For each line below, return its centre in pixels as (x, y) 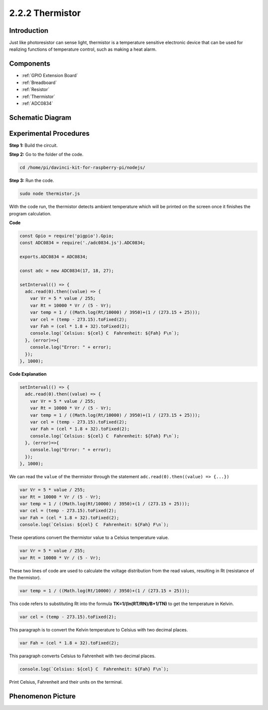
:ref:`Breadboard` (39, 83)
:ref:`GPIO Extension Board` (50, 76)
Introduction (29, 31)
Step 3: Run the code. (32, 180)
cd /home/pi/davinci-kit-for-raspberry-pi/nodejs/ (83, 168)
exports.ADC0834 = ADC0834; (54, 257)
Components (30, 64)
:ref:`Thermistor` (38, 96)
